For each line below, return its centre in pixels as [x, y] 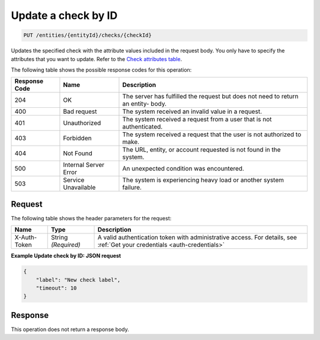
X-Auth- [26, 238]
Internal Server [84, 165]
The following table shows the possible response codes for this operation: [101, 70]
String [59, 238]
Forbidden [77, 138]
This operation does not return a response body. [70, 329]
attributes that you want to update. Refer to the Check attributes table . [97, 59]
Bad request [80, 111]
